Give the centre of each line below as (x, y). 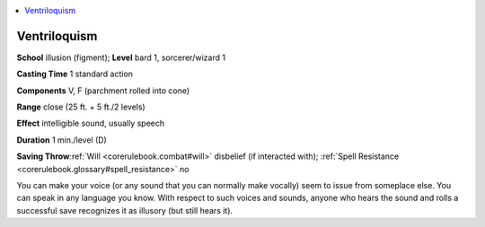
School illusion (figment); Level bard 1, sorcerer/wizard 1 (121, 57)
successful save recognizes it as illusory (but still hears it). (125, 210)
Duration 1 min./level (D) (62, 140)
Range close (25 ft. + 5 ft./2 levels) (81, 107)
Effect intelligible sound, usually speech (91, 123)
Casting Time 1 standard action (75, 74)
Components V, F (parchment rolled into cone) (103, 91)
